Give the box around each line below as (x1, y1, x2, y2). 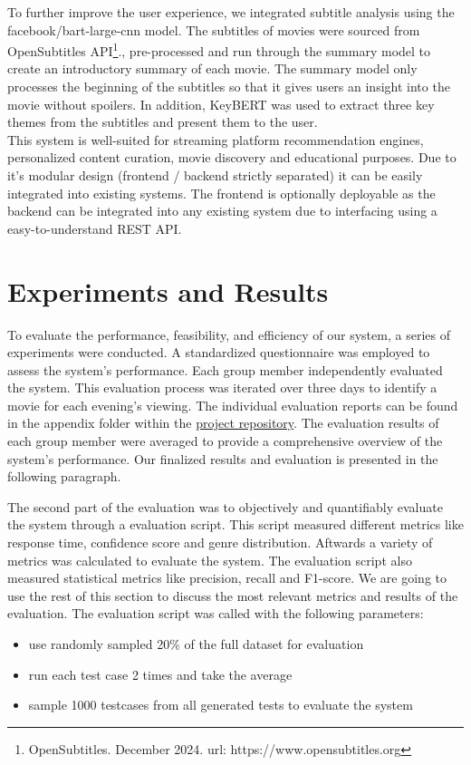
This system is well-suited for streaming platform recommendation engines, (7, 130, 424, 149)
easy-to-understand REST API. (7, 218, 182, 237)
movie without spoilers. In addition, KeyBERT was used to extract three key (7, 94, 435, 113)
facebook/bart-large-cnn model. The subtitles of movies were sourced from (7, 20, 420, 39)
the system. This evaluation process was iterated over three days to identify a (7, 378, 437, 397)
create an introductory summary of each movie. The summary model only (7, 59, 418, 78)
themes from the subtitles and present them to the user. (7, 112, 318, 131)
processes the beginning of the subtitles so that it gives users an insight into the (7, 77, 450, 96)
